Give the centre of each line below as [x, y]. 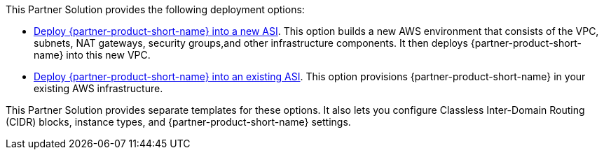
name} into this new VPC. [92, 55]
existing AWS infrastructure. [98, 88]
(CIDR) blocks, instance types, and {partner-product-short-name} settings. [178, 122]
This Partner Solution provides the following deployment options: [155, 9]
